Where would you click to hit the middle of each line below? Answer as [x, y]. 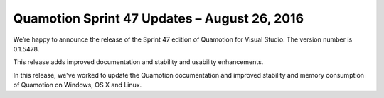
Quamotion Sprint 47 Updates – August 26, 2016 [159, 18]
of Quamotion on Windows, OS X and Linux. [78, 85]
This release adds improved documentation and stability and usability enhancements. [138, 62]
